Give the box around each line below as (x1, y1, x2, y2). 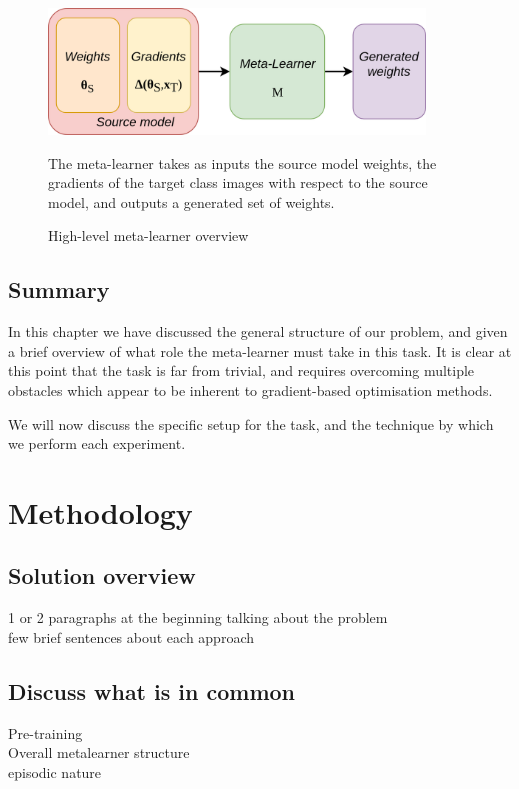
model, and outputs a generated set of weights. (48, 191, 335, 212)
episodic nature (8, 761, 102, 782)
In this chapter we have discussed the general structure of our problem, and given (8, 321, 508, 342)
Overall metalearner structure (8, 742, 190, 763)
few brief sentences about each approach (8, 626, 254, 647)
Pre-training (8, 722, 83, 743)
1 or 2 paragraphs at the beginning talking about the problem (8, 607, 388, 628)
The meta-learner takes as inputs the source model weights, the (48, 152, 437, 173)
